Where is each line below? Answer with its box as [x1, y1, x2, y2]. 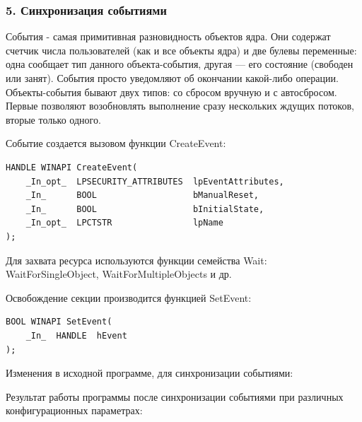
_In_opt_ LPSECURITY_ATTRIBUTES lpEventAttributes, [25, 176, 284, 187]
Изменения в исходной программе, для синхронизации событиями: [6, 365, 293, 380]
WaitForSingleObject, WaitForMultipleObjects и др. [6, 266, 232, 281]
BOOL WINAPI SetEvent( [6, 317, 112, 327]
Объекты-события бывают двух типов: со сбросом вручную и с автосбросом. [6, 84, 337, 99]
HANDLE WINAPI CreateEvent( [6, 162, 138, 172]
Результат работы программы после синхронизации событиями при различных [6, 389, 344, 404]
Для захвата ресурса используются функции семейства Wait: [6, 252, 267, 267]
